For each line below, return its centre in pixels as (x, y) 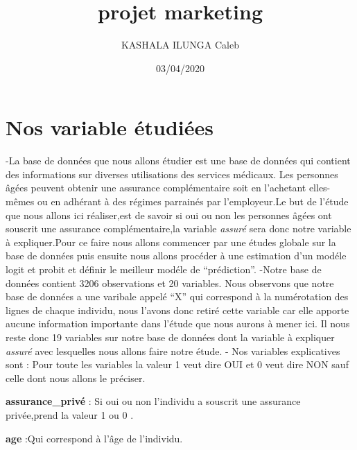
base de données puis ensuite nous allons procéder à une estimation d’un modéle (176, 256)
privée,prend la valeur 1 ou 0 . (70, 414)
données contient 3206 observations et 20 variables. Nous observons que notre (170, 283)
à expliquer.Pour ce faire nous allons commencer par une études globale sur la (171, 242)
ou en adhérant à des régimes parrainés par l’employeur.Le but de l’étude (193, 201)
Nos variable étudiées (110, 127)
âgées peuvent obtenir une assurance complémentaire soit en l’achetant (156, 188)
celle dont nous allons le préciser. (76, 378)
